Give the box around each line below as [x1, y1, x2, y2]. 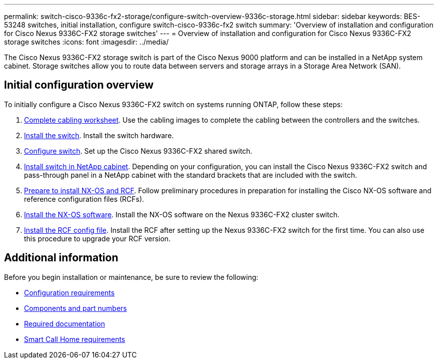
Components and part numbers [24, 303, 127, 312]
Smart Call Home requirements [24, 334, 125, 343]
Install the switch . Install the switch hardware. [24, 131, 174, 140]
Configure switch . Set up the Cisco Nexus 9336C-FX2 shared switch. [24, 146, 252, 155]
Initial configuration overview [4, 79, 153, 92]
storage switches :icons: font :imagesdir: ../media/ [4, 38, 169, 46]
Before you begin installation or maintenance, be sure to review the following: [4, 272, 258, 281]
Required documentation [24, 319, 105, 328]
